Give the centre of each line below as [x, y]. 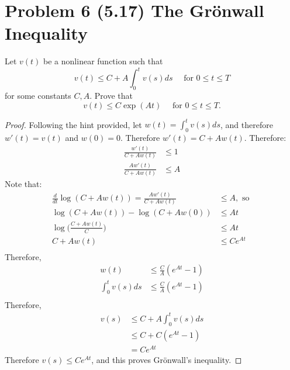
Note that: [23, 184]
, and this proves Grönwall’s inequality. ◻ [167, 359]
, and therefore [246, 124]
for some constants [38, 96]
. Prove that [111, 96]
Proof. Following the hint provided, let [73, 124]
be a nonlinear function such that [103, 61]
